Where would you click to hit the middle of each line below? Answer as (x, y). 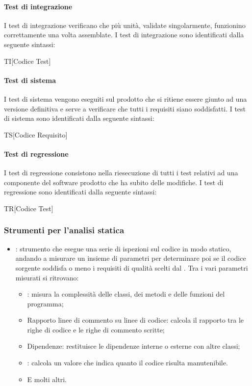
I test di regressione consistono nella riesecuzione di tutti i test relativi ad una (121, 173)
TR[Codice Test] (29, 208)
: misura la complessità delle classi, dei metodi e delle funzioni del (126, 294)
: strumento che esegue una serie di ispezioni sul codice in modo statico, (123, 248)
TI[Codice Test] (27, 61)
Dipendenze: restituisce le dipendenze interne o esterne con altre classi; (134, 346)
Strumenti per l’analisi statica (64, 230)
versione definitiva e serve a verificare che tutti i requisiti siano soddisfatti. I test (125, 108)
